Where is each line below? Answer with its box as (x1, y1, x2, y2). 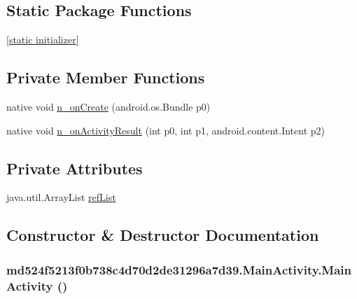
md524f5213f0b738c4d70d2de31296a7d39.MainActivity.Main (6, 260, 352, 278)
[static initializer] (6, 32, 79, 47)
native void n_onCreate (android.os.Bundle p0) (6, 99, 211, 113)
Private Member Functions (6, 67, 205, 88)
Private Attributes (6, 157, 143, 179)
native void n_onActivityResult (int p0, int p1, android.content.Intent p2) (6, 123, 325, 137)
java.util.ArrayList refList (6, 190, 116, 204)
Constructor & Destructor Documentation (6, 224, 319, 246)
